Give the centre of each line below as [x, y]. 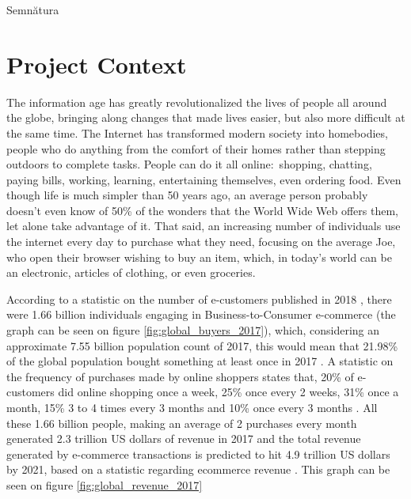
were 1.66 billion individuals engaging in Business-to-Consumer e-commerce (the [201, 314]
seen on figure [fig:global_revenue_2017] [105, 484]
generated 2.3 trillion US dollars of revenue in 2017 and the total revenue [184, 439]
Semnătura [33, 9]
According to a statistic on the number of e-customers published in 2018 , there [199, 299]
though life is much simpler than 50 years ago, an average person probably [187, 195]
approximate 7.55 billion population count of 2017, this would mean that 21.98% [202, 345]
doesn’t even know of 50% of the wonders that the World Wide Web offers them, [202, 210]
